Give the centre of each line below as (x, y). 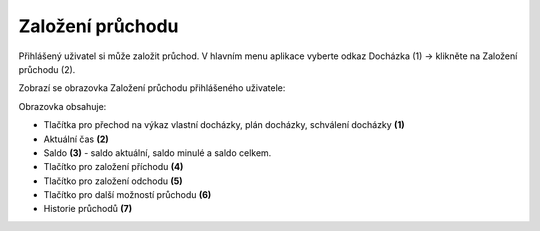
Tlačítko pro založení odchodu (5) (113, 181)
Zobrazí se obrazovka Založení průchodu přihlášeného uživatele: (152, 88)
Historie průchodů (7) (88, 209)
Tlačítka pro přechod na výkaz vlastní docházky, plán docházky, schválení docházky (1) (224, 125)
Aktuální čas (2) (76, 139)
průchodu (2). (47, 69)
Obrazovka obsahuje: (62, 106)
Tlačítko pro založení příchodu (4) (113, 167)
